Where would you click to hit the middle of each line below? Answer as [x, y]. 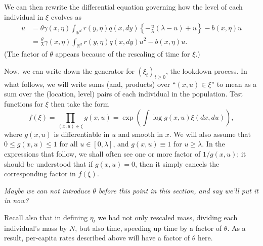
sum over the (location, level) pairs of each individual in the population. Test [124, 94]
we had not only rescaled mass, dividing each [168, 217]
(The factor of [26, 54]
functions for [24, 103]
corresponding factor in [40, 174]
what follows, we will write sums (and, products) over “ [90, 84]
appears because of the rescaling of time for [123, 54]
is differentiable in [82, 134]
